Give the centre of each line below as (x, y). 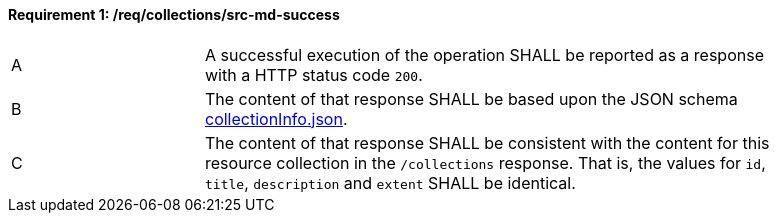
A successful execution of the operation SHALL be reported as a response (484, 54)
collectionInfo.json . (276, 118)
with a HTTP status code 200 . (314, 74)
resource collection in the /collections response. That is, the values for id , (485, 162)
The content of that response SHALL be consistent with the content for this (487, 142)
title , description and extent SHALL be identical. (390, 182)
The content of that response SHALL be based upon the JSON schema (471, 98)
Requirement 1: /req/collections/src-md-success (174, 14)
